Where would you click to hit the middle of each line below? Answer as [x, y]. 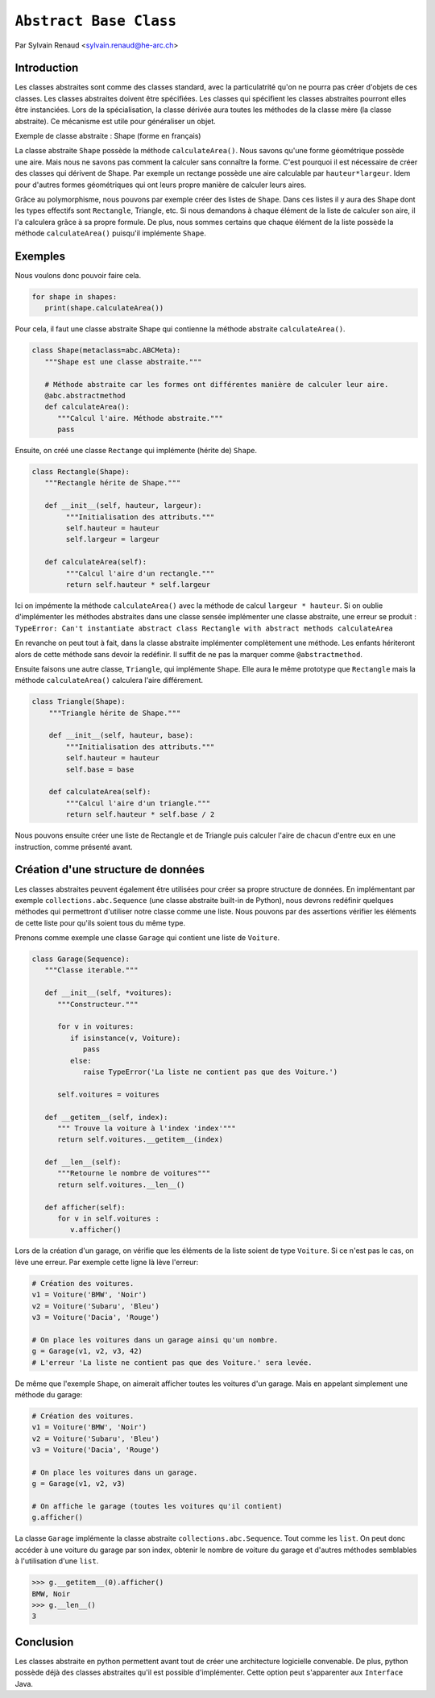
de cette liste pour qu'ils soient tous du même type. [100, 922]
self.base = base [100, 769]
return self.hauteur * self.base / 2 [140, 815]
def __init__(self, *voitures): [108, 993]
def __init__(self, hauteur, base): [121, 735]
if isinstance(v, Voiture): [125, 1038]
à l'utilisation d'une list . [57, 1561]
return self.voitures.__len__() [121, 1184]
